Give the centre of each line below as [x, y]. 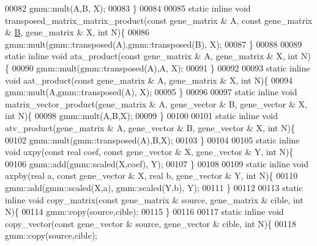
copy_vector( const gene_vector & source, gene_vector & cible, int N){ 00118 [151, 223]
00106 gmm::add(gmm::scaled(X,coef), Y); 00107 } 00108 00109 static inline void [157, 163]
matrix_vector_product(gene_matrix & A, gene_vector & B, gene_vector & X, [156, 103]
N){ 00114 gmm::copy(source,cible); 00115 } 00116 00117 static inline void [144, 212]
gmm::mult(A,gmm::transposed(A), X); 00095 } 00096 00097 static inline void [151, 92]
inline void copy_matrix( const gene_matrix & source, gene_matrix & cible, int [154, 199]
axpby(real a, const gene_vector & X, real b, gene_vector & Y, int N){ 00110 [151, 175]
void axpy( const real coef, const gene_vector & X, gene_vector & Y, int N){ [149, 152]
